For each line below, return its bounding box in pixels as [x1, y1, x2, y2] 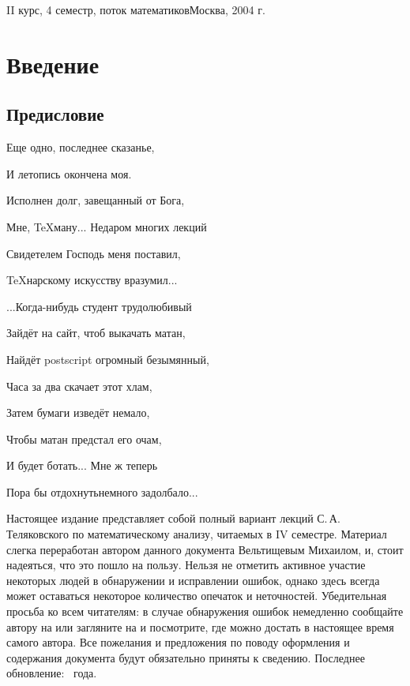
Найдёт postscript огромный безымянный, [6, 350, 209, 367]
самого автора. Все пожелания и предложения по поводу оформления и [6, 634, 350, 650]
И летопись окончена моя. [6, 165, 132, 182]
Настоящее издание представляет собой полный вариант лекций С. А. [6, 510, 340, 527]
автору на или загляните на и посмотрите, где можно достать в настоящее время [6, 618, 394, 635]
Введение [6, 47, 100, 80]
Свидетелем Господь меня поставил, [6, 245, 181, 261]
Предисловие [6, 102, 104, 126]
